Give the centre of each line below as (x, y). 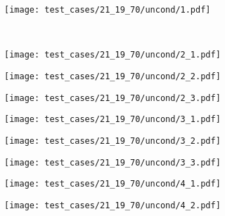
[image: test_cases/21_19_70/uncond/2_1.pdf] (112, 55)
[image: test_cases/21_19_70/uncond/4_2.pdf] (112, 205)
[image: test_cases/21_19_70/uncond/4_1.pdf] (112, 184)
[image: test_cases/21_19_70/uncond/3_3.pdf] (112, 162)
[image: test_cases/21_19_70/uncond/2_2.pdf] (112, 76)
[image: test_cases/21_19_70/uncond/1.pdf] (108, 10)
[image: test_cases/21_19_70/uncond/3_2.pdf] (112, 141)
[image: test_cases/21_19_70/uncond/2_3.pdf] (112, 98)
